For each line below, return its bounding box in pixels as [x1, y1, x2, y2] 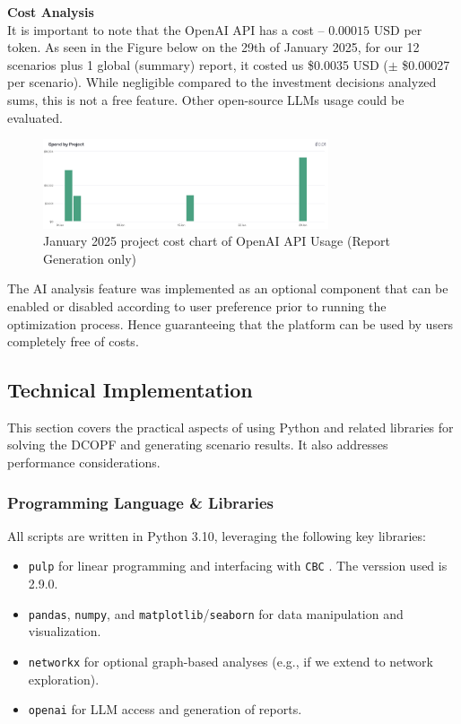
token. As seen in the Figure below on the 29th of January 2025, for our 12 [7, 38, 420, 57]
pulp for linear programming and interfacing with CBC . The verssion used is [28, 556, 448, 575]
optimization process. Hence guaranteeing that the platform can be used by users [7, 314, 454, 333]
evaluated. [7, 108, 63, 126]
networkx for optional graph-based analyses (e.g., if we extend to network [28, 651, 433, 670]
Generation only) [43, 249, 136, 267]
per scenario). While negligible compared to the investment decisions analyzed [7, 73, 437, 92]
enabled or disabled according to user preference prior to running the [7, 296, 387, 315]
